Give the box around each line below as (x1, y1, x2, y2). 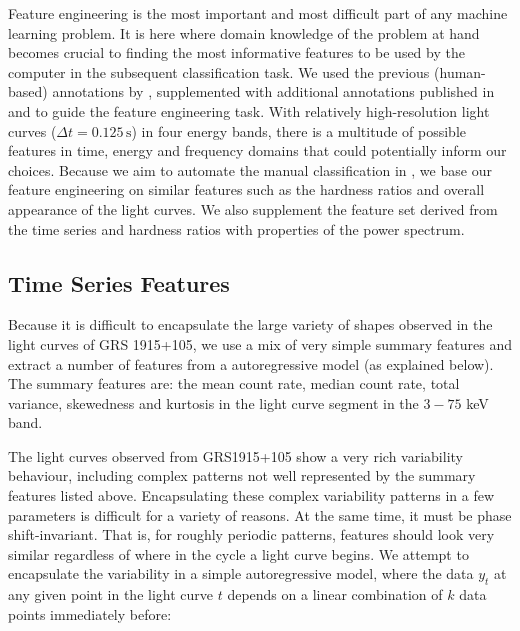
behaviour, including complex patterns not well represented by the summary (8, 465, 476, 486)
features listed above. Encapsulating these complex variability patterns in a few (8, 485, 495, 506)
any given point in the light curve (8, 584, 214, 605)
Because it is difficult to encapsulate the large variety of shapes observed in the (8, 314, 493, 335)
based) (8, 81, 48, 102)
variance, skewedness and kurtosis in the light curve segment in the (8, 392, 419, 413)
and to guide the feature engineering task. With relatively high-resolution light (8, 100, 490, 121)
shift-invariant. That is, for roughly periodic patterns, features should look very (8, 524, 495, 545)
